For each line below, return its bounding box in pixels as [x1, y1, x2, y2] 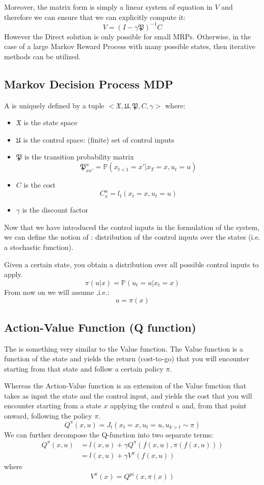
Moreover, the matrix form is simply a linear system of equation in [4, 2, 213, 12]
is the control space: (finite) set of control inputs [23, 134, 174, 145]
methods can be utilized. [4, 51, 81, 61]
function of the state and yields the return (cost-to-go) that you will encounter [4, 353, 250, 364]
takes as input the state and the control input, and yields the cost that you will [4, 390, 252, 401]
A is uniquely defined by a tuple [4, 100, 104, 110]
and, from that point [182, 400, 247, 411]
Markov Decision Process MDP [4, 76, 173, 91]
